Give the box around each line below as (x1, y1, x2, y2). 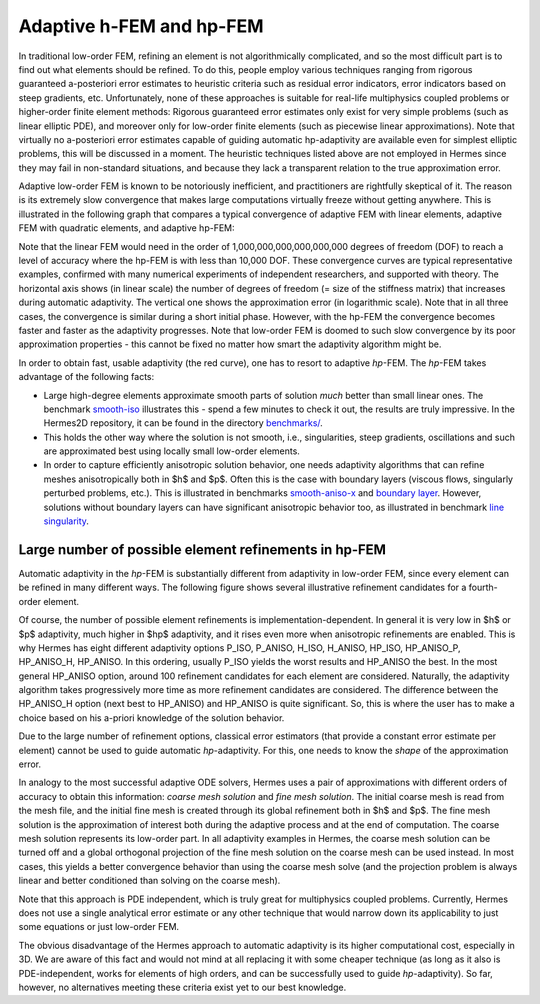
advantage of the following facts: (18, 371, 155, 383)
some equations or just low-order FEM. (18, 921, 180, 933)
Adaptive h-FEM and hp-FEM (18, 15, 264, 37)
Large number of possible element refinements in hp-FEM (18, 541, 387, 558)
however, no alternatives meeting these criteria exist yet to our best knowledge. (18, 981, 347, 993)
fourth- (468, 581, 499, 594)
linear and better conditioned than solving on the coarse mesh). (18, 875, 281, 887)
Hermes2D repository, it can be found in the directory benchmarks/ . (43, 417, 324, 429)
